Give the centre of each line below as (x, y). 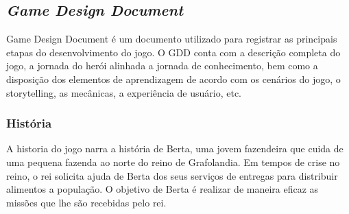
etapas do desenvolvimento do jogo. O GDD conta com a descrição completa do (173, 52)
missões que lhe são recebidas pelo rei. (86, 202)
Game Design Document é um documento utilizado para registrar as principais (172, 39)
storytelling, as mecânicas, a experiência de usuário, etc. (124, 92)
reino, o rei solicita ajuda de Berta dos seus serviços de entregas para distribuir (172, 175)
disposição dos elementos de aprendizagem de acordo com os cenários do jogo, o (173, 79)
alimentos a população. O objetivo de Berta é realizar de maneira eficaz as (163, 189)
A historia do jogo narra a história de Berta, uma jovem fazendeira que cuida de (175, 148)
